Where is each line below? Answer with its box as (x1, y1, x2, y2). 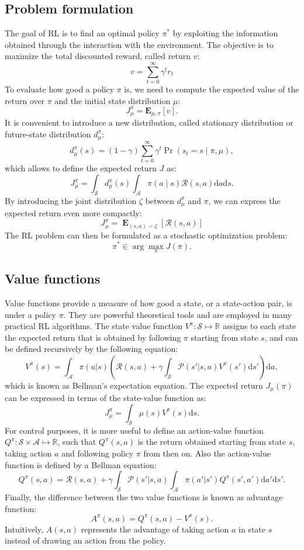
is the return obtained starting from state (137, 435, 286, 448)
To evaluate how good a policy (5, 83, 115, 95)
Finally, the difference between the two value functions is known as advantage (5, 490, 283, 503)
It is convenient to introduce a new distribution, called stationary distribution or (5, 116, 293, 129)
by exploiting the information (172, 27, 278, 39)
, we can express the (208, 194, 281, 206)
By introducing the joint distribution (5, 194, 137, 206)
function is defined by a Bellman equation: (5, 458, 157, 471)
